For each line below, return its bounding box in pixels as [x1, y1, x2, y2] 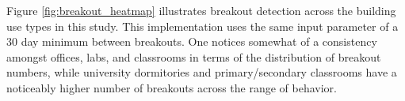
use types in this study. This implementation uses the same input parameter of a [6, 17, 399, 34]
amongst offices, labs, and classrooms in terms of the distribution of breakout [6, 48, 381, 65]
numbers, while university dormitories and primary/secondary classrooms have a [6, 64, 397, 80]
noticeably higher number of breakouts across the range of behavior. [6, 79, 337, 95]
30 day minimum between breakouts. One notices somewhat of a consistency [6, 33, 377, 50]
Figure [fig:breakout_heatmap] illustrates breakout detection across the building [6, 2, 396, 18]
